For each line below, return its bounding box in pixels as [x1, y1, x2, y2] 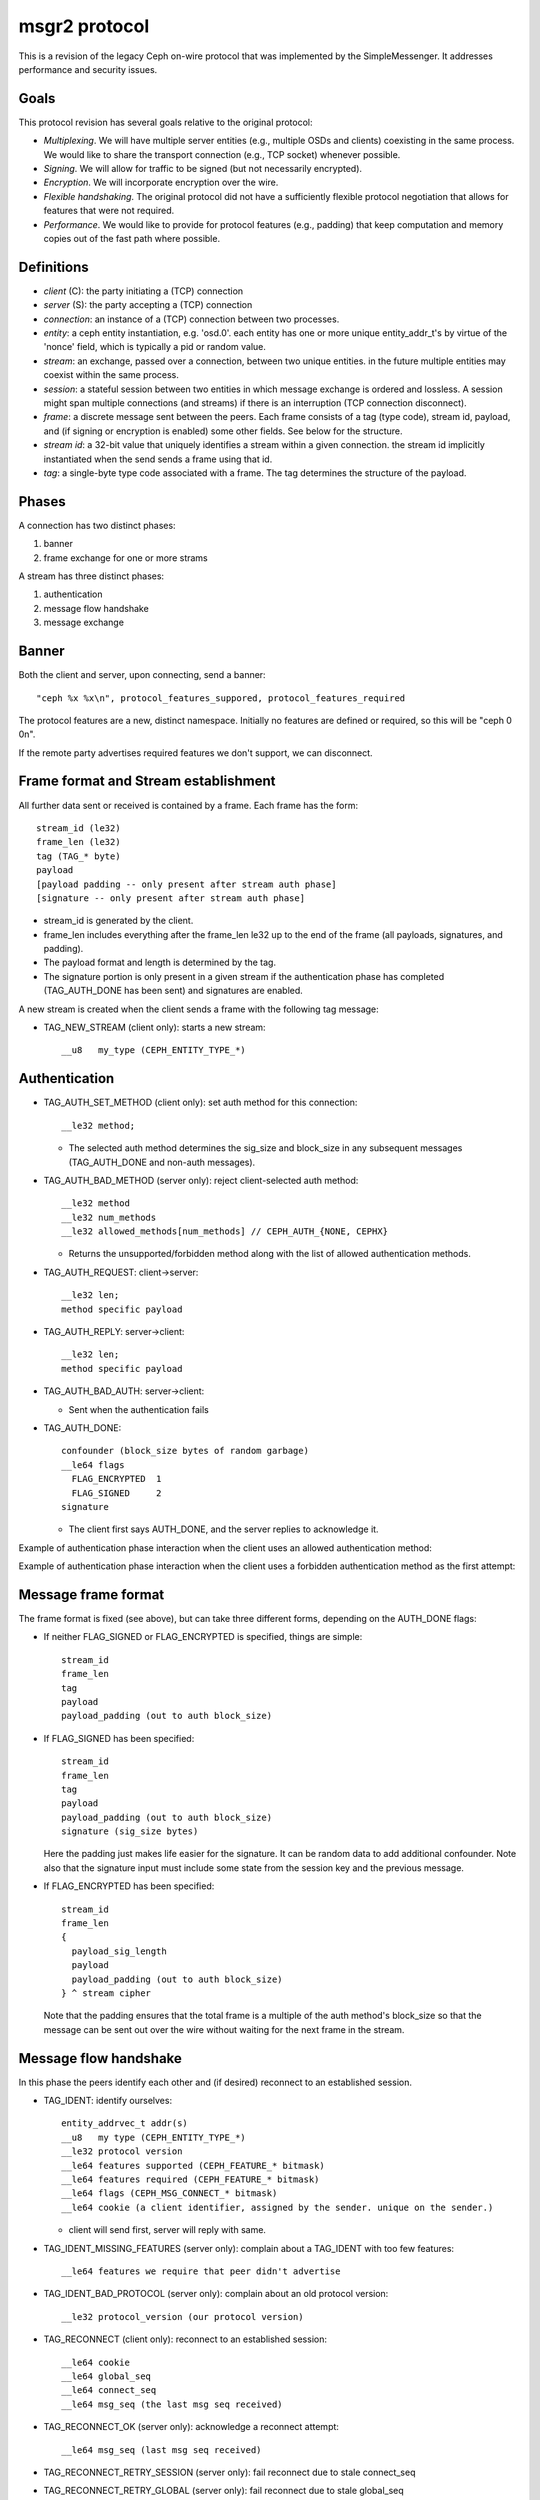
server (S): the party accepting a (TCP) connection [43, 299, 253, 311]
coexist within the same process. [43, 369, 180, 381]
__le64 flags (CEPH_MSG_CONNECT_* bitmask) [61, 2188, 278, 2199]
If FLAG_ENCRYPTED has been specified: [43, 1880, 215, 1892]
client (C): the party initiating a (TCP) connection [43, 285, 244, 297]
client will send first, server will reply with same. [68, 2224, 267, 2236]
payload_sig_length [71, 1945, 167, 1957]
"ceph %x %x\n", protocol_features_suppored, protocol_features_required [36, 692, 406, 704]
